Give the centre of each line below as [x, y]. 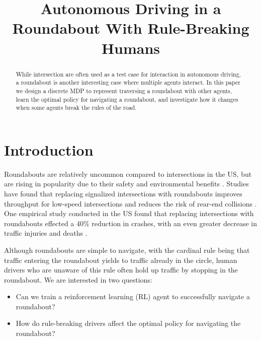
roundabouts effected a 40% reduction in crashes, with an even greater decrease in [130, 223]
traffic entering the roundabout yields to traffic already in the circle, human [121, 260]
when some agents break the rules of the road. [76, 108]
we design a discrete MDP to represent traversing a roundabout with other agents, [124, 90]
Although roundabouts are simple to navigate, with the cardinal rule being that [127, 250]
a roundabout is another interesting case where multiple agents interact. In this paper [128, 82]
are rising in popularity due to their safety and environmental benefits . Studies [126, 184]
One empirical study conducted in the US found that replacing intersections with [129, 213]
